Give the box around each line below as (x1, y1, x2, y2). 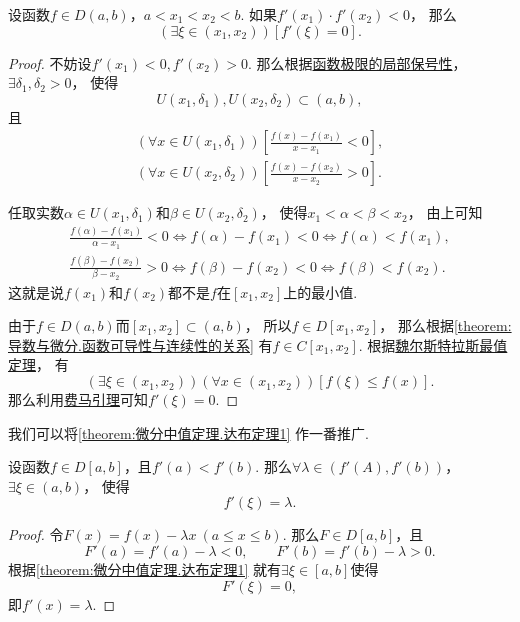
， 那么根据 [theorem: (379, 315, 512, 336)
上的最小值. (283, 281, 358, 302)
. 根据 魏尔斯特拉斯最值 (358, 334, 508, 355)
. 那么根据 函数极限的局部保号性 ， (247, 52, 467, 73)
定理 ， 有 (8, 354, 69, 375)
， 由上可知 (407, 202, 483, 223)
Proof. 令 (8, 524, 64, 545)
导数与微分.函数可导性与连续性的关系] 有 (8, 334, 273, 355)
